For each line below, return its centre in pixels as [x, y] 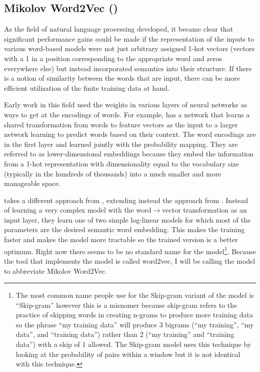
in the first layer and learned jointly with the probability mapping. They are [121, 144]
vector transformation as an [204, 210]
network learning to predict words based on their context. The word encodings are [130, 134]
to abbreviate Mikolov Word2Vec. [55, 270]
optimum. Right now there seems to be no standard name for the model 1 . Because [130, 250]
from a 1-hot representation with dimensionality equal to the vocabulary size [121, 163]
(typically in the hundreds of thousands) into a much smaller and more [113, 173]
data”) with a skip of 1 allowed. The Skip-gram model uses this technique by [133, 344]
